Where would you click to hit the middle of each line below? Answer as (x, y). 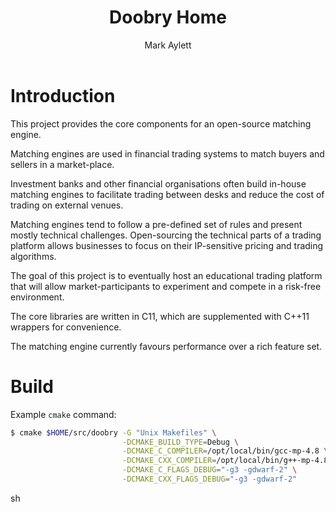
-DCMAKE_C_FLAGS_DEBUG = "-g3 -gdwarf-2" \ (209, 470)
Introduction (63, 95)
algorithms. (33, 256)
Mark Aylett (168, 45)
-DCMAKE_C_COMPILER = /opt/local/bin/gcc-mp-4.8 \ (225, 451)
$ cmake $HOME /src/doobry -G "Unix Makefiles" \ (113, 432)
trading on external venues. (67, 205)
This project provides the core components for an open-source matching (161, 123)
